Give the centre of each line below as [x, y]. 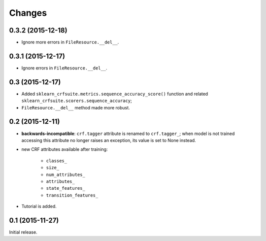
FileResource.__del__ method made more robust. [76, 107]
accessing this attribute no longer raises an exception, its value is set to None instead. [109, 140]
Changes [28, 13]
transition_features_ [72, 195]
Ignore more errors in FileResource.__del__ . [70, 42]
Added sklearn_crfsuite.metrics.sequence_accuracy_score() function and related [115, 94]
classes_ [57, 161]
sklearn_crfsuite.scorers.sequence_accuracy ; [77, 101]
